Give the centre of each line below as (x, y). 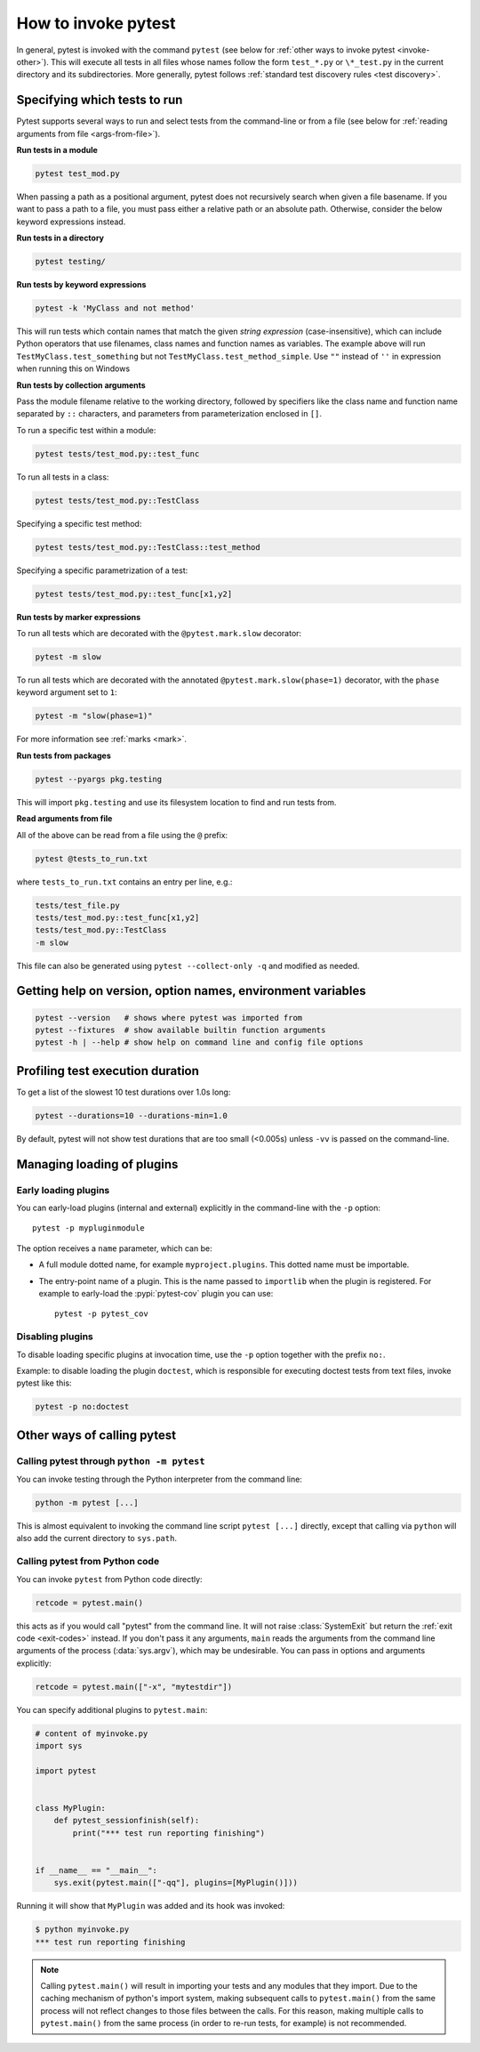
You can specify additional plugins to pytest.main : (112, 1709)
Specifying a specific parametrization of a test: (102, 570)
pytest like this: (44, 1383)
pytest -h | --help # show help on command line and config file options (199, 1042)
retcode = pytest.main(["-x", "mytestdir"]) (134, 1687)
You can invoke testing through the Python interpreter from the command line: (159, 1479)
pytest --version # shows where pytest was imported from (169, 1018)
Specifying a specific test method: (79, 523)
